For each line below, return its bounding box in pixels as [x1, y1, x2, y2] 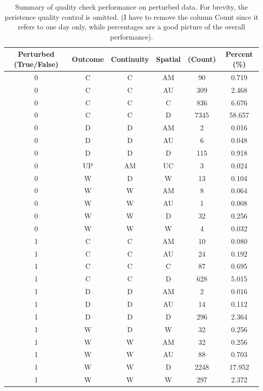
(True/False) [14, 58, 59, 69]
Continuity [111, 54, 149, 64]
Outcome [72, 54, 104, 64]
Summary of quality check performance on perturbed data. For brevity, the [15, 2, 248, 12]
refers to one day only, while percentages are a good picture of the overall [18, 21, 245, 32]
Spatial [156, 54, 181, 64]
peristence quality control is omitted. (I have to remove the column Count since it [5, 11, 258, 22]
